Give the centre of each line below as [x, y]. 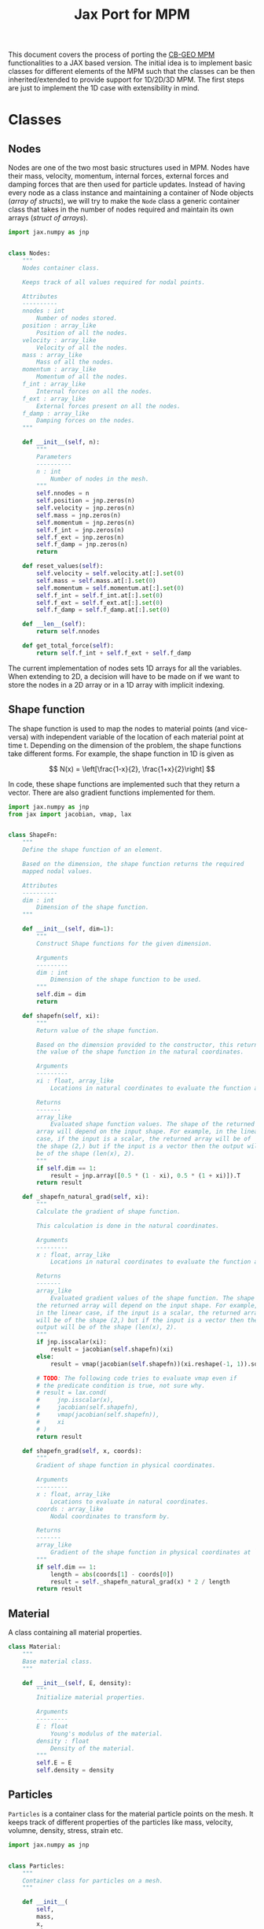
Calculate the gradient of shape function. [108, 1212]
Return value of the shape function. [98, 1031]
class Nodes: [29, 253]
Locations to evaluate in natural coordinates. [130, 1501]
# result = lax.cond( [72, 1393]
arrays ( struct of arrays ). [48, 218]
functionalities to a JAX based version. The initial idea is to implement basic [130, 63]
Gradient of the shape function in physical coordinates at [150, 1552]
